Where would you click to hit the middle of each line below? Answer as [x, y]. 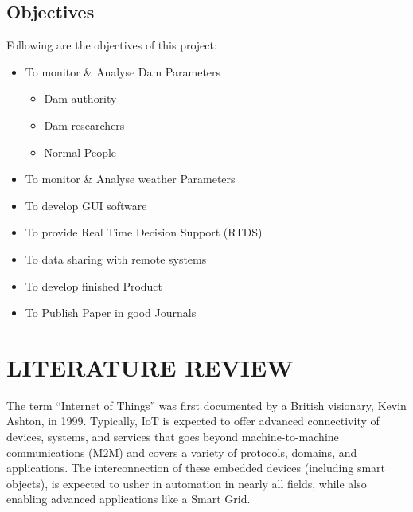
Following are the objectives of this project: [112, 45]
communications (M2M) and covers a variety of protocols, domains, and [182, 452]
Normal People [80, 152]
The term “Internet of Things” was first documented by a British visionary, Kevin [206, 405]
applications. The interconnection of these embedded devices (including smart [196, 468]
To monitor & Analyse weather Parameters [130, 179]
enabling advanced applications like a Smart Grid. [129, 499]
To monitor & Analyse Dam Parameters [123, 71]
